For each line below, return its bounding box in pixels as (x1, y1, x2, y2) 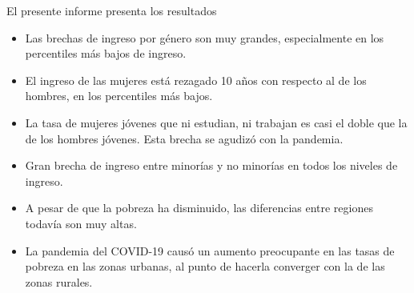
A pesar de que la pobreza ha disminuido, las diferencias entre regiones (25, 199, 373, 216)
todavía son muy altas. (25, 215, 137, 231)
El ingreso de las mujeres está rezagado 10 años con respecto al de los (25, 71, 367, 88)
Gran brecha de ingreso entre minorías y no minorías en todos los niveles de (25, 157, 398, 174)
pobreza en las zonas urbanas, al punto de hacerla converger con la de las (25, 258, 385, 275)
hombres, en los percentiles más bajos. (25, 87, 213, 104)
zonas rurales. (25, 273, 93, 290)
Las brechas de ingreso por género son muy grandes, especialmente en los (25, 29, 384, 46)
